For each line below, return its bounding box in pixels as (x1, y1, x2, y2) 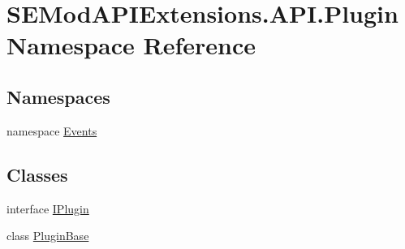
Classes (6, 161, 68, 187)
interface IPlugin (6, 200, 89, 217)
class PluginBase (6, 227, 89, 244)
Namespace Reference (6, 28, 256, 62)
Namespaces (6, 84, 110, 109)
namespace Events (6, 122, 97, 139)
